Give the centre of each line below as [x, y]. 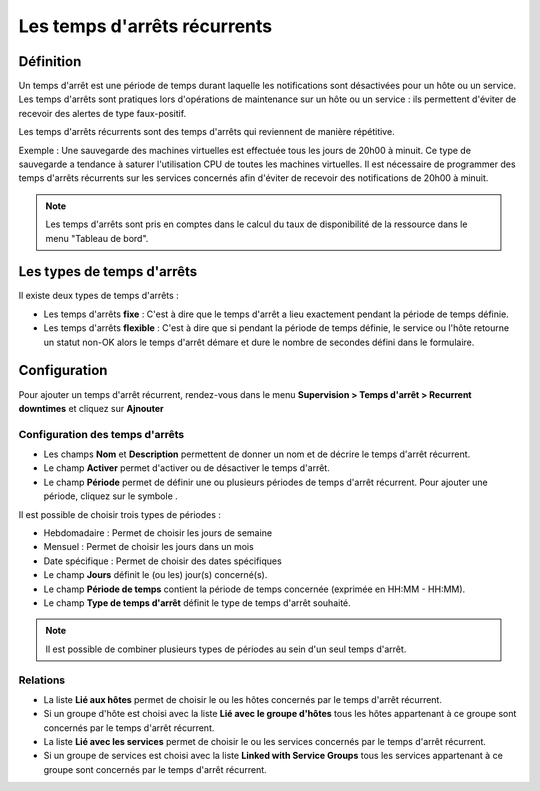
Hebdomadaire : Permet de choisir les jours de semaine [158, 533]
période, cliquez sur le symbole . [111, 496]
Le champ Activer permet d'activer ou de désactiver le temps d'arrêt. [186, 468]
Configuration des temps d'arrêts [101, 434]
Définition [50, 61]
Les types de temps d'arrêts [108, 271]
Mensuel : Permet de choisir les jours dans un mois [148, 547]
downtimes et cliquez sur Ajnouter [91, 408]
